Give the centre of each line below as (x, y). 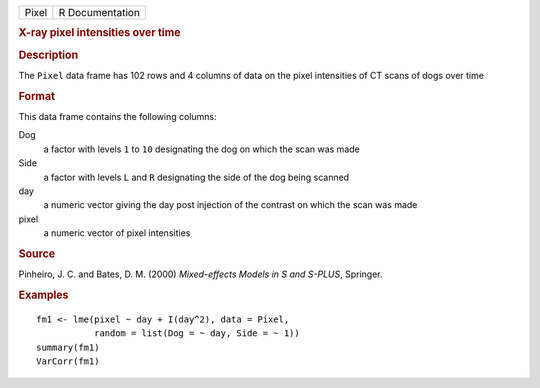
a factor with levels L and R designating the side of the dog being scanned (196, 177)
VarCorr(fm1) (68, 361)
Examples (43, 295)
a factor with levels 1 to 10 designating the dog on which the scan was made (201, 149)
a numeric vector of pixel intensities (117, 233)
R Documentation (99, 12)
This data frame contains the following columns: (117, 116)
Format (36, 96)
